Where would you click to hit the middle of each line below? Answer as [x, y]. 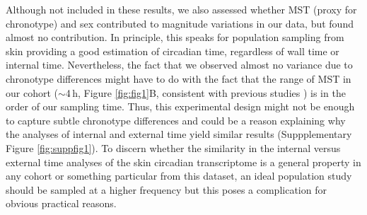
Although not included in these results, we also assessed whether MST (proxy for [181, 9]
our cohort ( [32, 92]
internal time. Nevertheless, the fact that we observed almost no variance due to [179, 65]
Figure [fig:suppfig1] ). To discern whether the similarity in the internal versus [173, 147]
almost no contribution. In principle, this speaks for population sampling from [175, 37]
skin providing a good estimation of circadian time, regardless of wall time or [173, 51]
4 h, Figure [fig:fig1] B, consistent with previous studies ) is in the [205, 92]
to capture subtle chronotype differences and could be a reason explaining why [176, 120]
